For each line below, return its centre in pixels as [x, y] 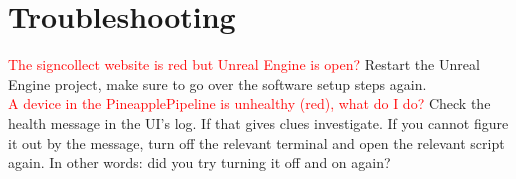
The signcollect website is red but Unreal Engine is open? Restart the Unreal [244, 64]
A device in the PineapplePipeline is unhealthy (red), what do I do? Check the [249, 103]
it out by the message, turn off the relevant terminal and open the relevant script [256, 142]
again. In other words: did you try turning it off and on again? [199, 162]
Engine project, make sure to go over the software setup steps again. [217, 83]
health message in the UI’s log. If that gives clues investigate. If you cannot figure [258, 122]
